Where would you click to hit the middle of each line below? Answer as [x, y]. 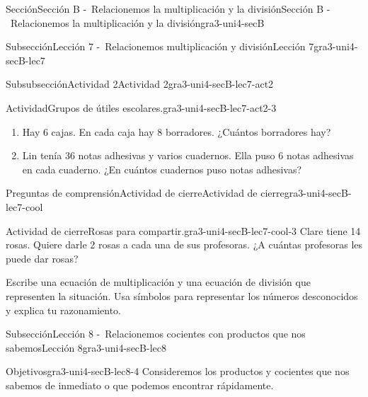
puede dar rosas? [42, 258]
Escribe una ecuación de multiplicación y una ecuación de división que [158, 282]
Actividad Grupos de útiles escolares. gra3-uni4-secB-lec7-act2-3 [141, 107]
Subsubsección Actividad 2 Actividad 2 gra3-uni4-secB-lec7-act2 [140, 84]
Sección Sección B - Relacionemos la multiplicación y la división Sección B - [168, 8]
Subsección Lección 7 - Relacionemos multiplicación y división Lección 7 [160, 46]
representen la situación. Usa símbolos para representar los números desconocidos [182, 295]
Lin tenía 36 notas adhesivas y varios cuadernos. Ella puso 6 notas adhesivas [188, 155]
